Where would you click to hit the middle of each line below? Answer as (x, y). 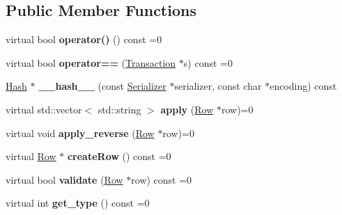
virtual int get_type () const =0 (78, 203)
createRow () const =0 (119, 156)
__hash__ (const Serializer (102, 86)
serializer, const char (218, 86)
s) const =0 (208, 62)
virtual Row (31, 156)
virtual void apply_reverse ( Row (80, 133)
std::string (119, 109)
